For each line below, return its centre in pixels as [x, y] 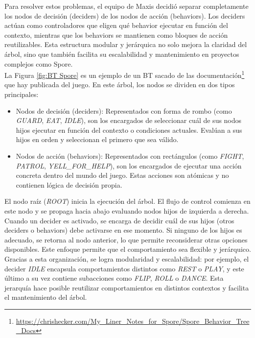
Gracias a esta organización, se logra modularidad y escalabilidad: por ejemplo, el [127, 258]
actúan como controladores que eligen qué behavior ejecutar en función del [116, 25]
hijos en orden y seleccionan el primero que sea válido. [97, 139]
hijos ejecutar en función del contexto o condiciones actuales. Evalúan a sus [129, 130]
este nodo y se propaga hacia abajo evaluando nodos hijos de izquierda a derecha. [127, 210]
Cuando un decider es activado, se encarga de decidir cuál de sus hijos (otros [119, 220]
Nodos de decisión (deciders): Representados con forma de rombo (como [124, 110]
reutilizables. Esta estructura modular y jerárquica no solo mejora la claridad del [126, 44]
